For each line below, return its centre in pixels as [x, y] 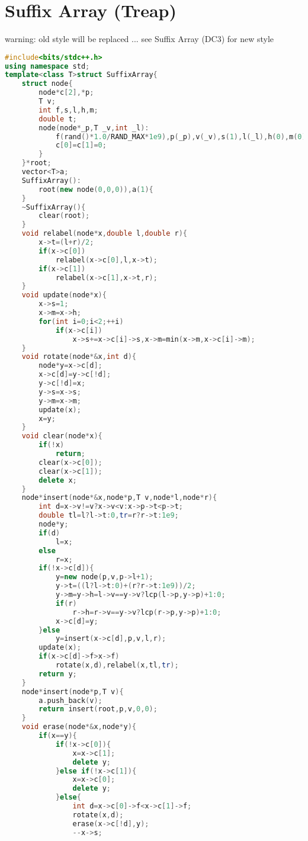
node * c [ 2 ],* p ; [66, 93]
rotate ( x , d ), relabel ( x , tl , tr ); [117, 665]
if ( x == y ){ [58, 736]
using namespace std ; [47, 66]
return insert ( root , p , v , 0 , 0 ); [98, 709]
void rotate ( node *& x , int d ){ [79, 357]
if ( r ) [66, 603]
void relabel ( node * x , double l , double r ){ [104, 234]
